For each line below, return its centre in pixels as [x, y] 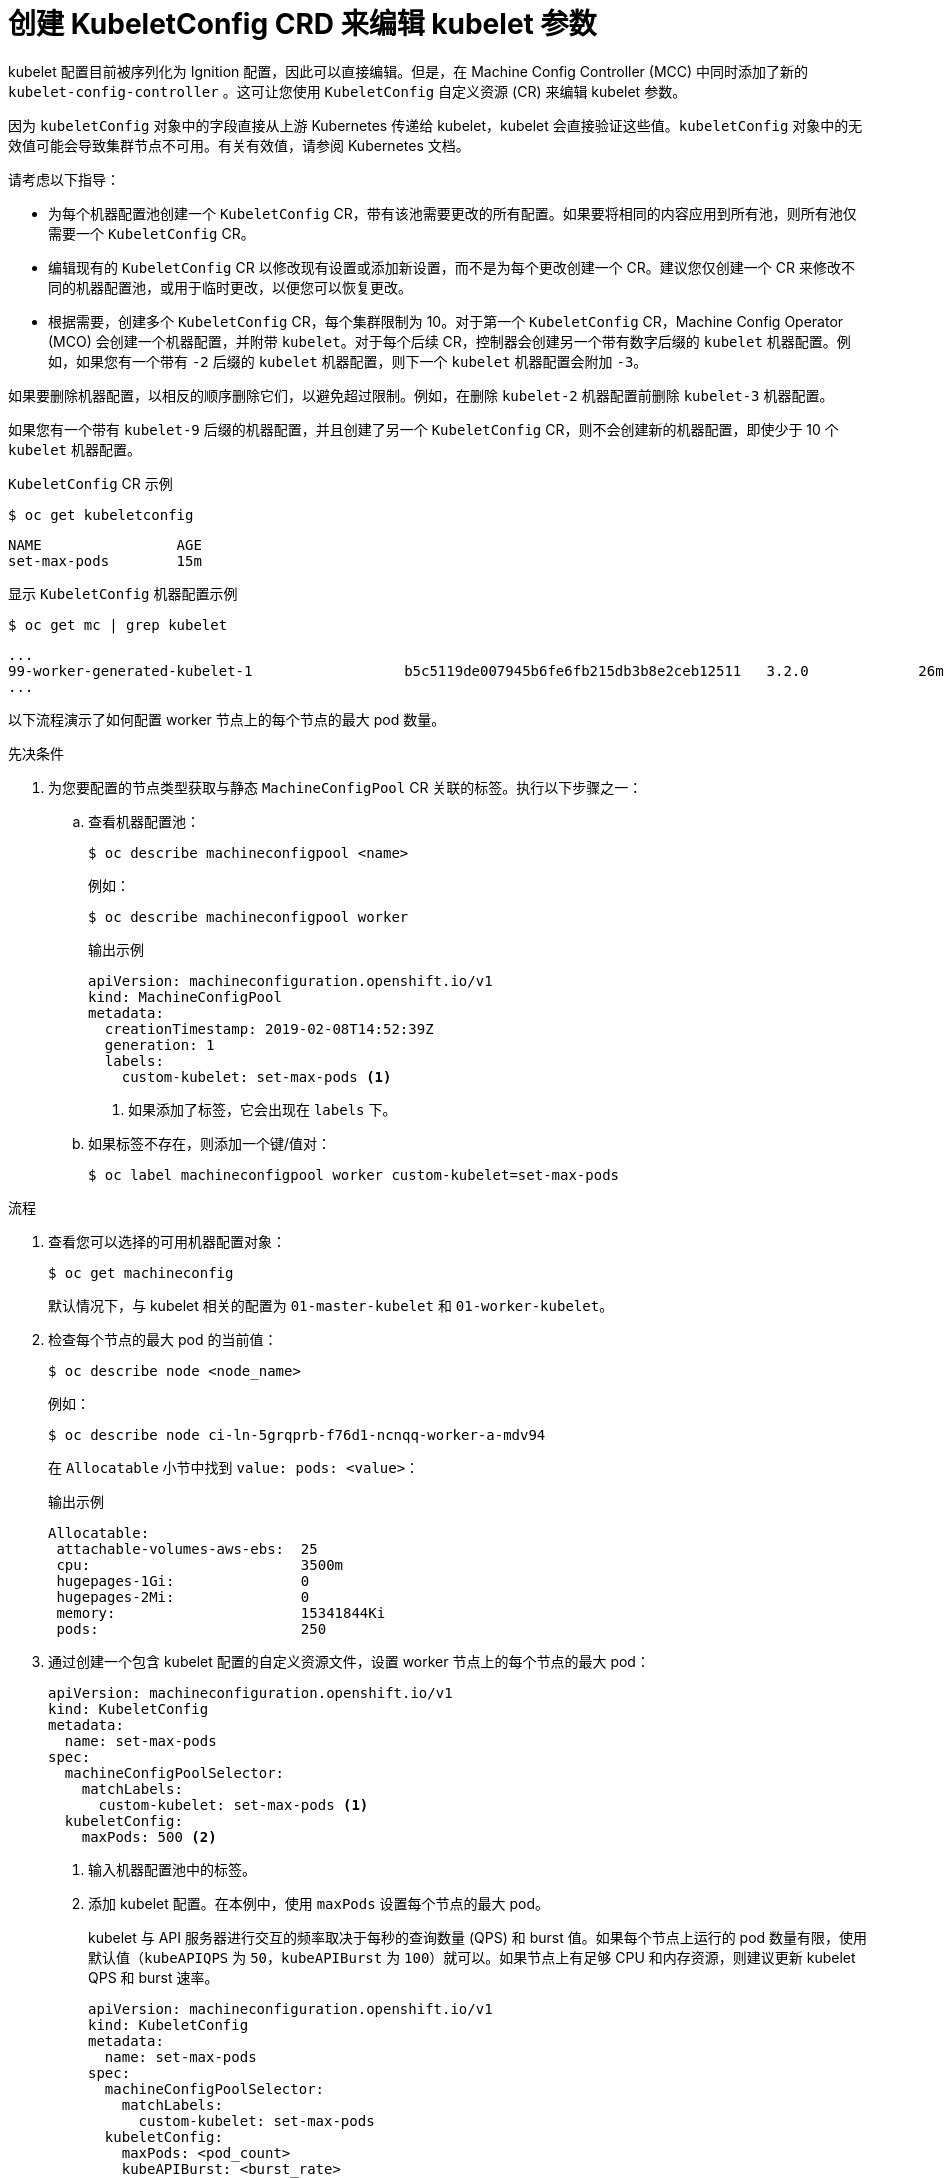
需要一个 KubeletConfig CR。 [151, 233]
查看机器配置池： [144, 821]
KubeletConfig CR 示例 [90, 483]
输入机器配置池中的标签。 [172, 1869]
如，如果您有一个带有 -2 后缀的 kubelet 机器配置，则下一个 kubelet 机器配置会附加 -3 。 [348, 361]
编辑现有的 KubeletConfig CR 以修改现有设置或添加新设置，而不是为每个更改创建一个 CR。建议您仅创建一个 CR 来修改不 [451, 267]
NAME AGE [105, 544]
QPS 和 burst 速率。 [153, 1977]
